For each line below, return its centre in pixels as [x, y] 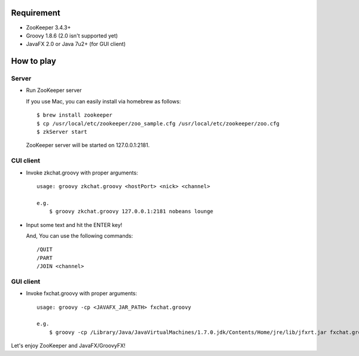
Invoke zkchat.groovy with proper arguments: [82, 173]
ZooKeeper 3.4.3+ [48, 27]
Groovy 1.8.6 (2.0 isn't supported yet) [72, 35]
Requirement [36, 13]
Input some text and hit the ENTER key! [74, 225]
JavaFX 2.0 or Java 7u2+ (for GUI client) [76, 44]
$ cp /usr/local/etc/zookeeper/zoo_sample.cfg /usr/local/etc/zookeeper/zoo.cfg [158, 123]
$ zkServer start [62, 132]
